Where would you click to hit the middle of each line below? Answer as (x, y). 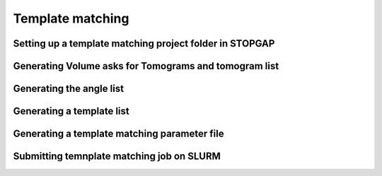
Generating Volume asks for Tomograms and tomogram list (146, 66)
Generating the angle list (68, 89)
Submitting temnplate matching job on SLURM (117, 157)
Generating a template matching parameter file (118, 134)
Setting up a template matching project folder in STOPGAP (144, 43)
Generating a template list (71, 111)
